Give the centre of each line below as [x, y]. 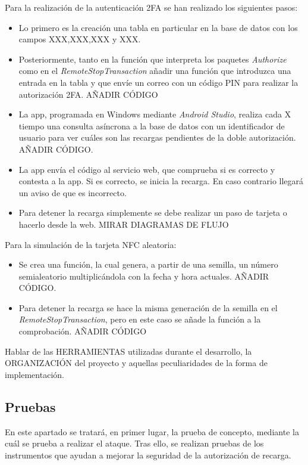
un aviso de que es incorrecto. [73, 192]
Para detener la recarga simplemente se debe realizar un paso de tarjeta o [153, 213]
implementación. [34, 374]
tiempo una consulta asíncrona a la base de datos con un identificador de [152, 125]
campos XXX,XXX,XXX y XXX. [80, 39]
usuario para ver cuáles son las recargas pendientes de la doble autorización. [157, 137]
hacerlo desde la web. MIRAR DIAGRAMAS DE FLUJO [124, 224]
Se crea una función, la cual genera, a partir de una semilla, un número [148, 264]
